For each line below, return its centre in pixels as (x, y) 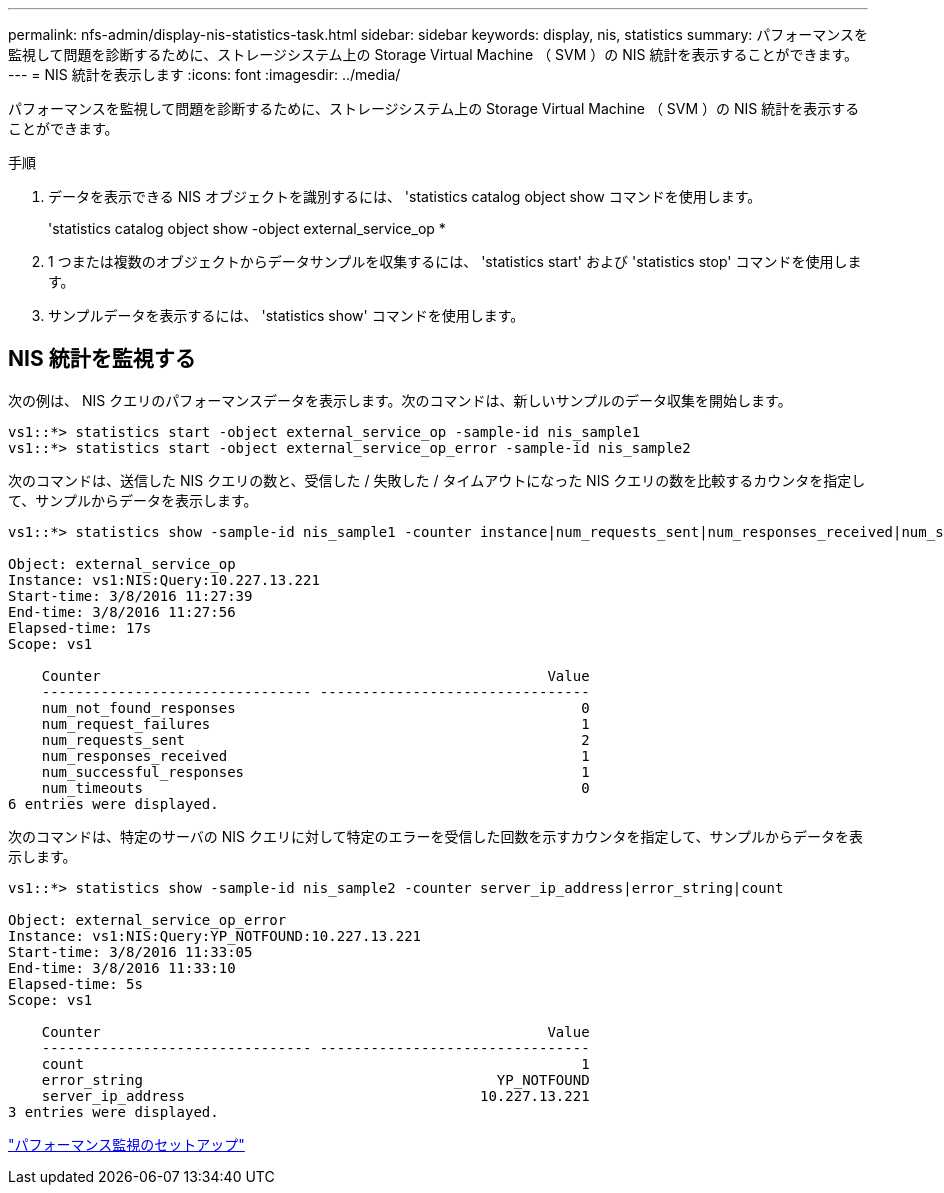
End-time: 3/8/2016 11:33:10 (122, 967)
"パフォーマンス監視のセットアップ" (126, 1144)
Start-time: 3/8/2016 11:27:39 (130, 595)
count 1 (315, 1063)
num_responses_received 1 (315, 755)
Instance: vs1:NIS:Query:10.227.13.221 (164, 579)
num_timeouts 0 (315, 787)
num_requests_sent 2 (315, 739)
